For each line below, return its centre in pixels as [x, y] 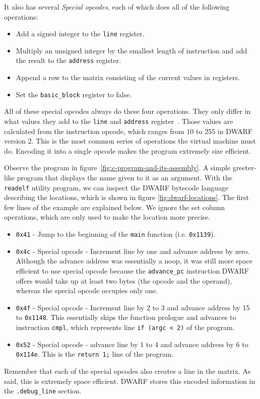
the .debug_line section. [43, 391]
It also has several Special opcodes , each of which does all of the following [117, 7]
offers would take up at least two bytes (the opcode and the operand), [124, 280]
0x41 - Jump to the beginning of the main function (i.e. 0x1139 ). [116, 234]
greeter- [244, 168]
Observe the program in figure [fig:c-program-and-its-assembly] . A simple [117, 168]
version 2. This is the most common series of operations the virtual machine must [130, 141]
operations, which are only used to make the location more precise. [107, 217]
